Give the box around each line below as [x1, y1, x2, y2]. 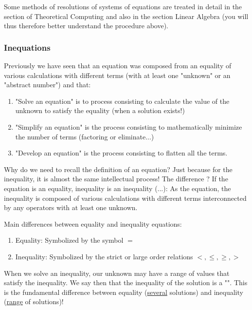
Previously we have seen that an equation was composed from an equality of [4, 60, 232, 70]
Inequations [4, 41, 51, 53]
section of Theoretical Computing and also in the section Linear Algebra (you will [4, 11, 249, 21]
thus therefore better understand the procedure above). [4, 20, 168, 31]
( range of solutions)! [4, 296, 64, 307]
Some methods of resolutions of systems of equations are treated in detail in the [4, 1, 242, 11]
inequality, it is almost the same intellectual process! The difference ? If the [4, 174, 228, 184]
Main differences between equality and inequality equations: [4, 218, 182, 229]
